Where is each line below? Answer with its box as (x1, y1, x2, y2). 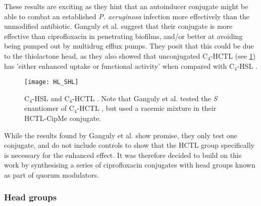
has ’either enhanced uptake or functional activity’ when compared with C (4, 60, 234, 71)
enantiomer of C (24, 103, 74, 113)
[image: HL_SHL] (24, 78, 79, 86)
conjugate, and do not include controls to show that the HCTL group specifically (4, 140, 254, 150)
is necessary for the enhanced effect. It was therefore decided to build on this (4, 149, 242, 160)
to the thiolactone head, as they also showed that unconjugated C (4, 50, 208, 61)
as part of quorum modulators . (4, 169, 99, 180)
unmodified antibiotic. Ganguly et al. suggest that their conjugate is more (4, 21, 233, 31)
